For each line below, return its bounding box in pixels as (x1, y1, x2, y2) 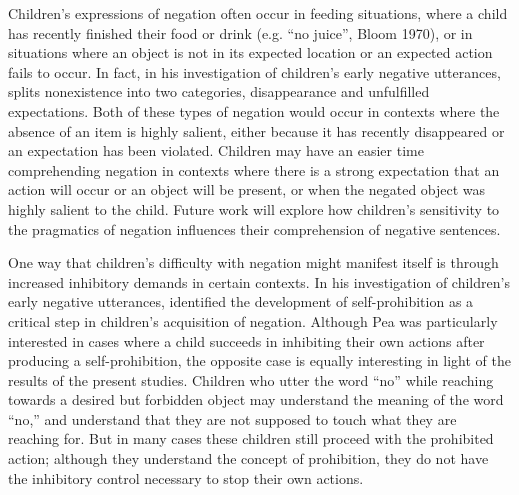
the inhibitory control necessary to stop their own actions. (8, 467, 364, 488)
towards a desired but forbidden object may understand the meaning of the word (8, 389, 504, 410)
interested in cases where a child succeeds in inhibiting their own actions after (8, 330, 485, 351)
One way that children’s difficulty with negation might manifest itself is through (8, 252, 499, 273)
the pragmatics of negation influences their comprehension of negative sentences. (8, 218, 501, 239)
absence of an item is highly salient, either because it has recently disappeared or (8, 120, 505, 141)
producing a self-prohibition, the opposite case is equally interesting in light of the (8, 350, 511, 371)
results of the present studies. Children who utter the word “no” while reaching (8, 369, 494, 390)
